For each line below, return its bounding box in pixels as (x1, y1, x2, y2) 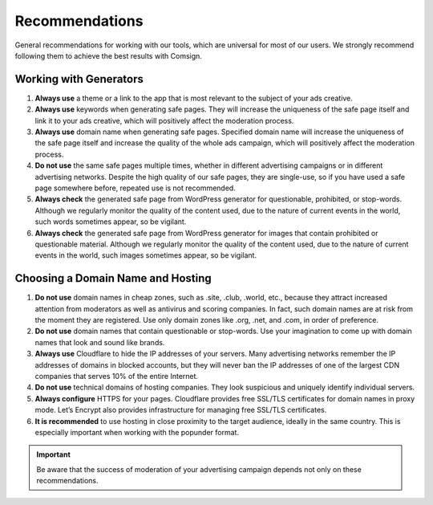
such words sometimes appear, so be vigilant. (34, 217, 187, 226)
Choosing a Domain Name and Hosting (14, 271, 212, 285)
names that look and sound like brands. (34, 337, 165, 347)
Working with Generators (14, 72, 144, 86)
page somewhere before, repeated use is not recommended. (34, 183, 236, 193)
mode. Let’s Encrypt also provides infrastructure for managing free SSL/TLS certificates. (34, 405, 327, 415)
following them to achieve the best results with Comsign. (14, 51, 202, 60)
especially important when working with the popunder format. (34, 427, 240, 437)
